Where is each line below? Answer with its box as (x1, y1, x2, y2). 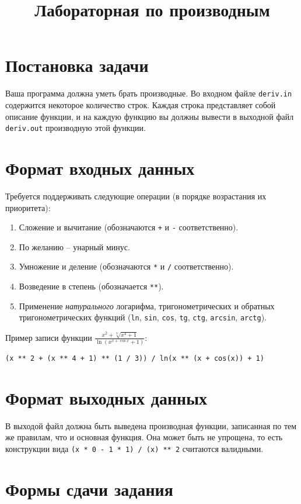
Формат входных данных (5, 156, 195, 179)
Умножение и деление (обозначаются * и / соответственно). (19, 260, 234, 272)
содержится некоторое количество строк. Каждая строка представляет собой (5, 98, 276, 111)
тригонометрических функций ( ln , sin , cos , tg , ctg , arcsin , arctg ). (19, 311, 267, 323)
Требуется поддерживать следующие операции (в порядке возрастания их (5, 189, 267, 202)
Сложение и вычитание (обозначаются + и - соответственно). (19, 221, 239, 233)
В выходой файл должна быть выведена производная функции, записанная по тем (5, 419, 297, 431)
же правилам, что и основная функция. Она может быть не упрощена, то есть (5, 431, 283, 443)
